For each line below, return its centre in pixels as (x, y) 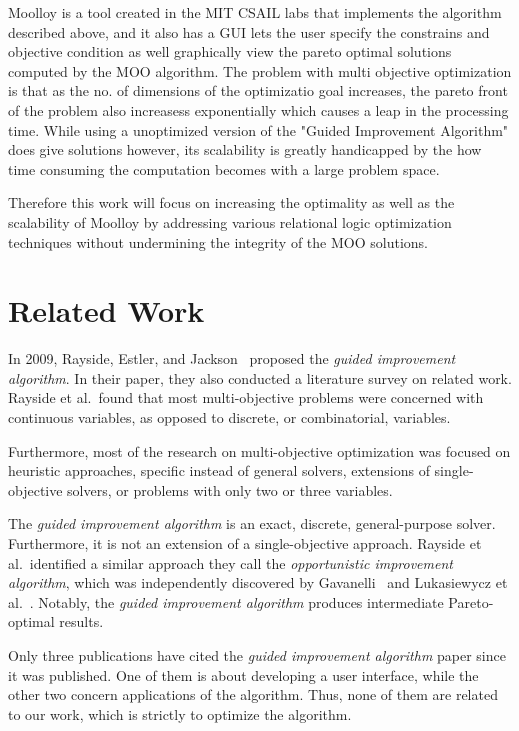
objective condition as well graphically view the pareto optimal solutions (230, 51)
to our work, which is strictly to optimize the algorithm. (180, 713)
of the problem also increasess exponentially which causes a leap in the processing (258, 109)
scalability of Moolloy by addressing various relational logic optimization (230, 221)
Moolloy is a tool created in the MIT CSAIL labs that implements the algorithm (255, 12)
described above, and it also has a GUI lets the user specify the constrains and (249, 31)
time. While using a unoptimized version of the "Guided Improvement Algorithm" (258, 129)
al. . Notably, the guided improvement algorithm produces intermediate (226, 601)
